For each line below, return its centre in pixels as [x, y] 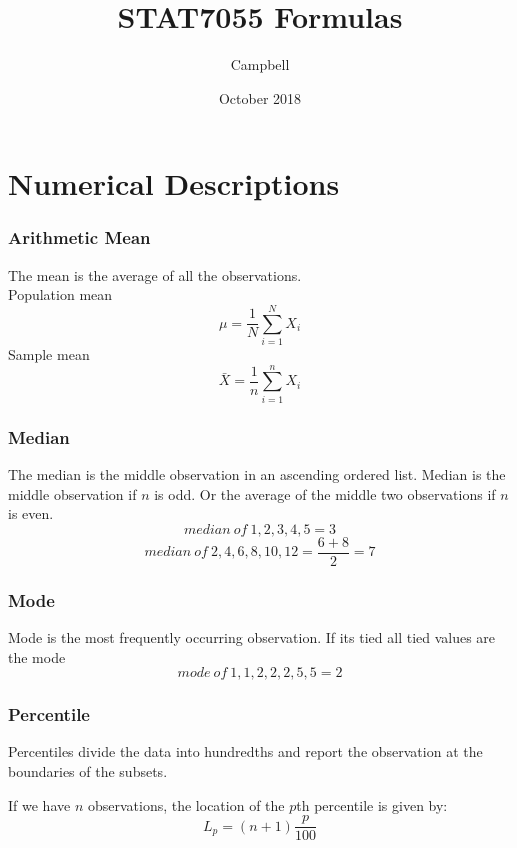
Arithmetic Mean [79, 237]
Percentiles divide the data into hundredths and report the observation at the [245, 751]
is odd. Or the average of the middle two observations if [325, 493]
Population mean [60, 294]
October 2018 [260, 97]
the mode [37, 656]
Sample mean [49, 354]
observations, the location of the [186, 804]
